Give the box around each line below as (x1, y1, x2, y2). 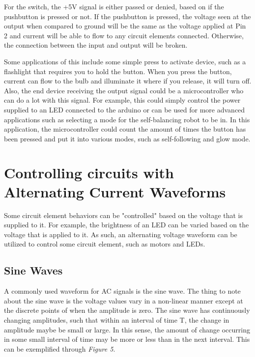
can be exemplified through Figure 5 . (4, 343, 115, 354)
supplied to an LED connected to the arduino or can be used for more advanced (4, 104, 245, 114)
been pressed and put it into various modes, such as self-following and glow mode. (4, 133, 251, 143)
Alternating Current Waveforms (4, 181, 226, 201)
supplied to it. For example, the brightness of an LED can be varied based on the (4, 220, 249, 230)
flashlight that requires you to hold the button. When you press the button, (4, 66, 232, 76)
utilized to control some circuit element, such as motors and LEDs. (4, 239, 205, 249)
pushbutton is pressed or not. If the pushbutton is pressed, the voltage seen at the (4, 11, 251, 21)
